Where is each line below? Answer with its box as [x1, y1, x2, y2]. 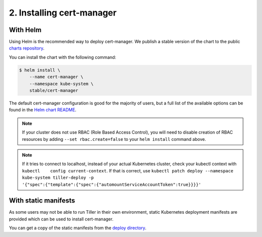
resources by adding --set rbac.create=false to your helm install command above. [22, 136, 206, 142]
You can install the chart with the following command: [9, 54, 116, 60]
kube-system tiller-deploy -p [22, 175, 94, 181]
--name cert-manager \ [29, 74, 83, 80]
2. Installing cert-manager [9, 7, 117, 18]
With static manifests [9, 197, 75, 205]
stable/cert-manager [29, 88, 79, 93]
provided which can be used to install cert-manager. [9, 216, 114, 222]
